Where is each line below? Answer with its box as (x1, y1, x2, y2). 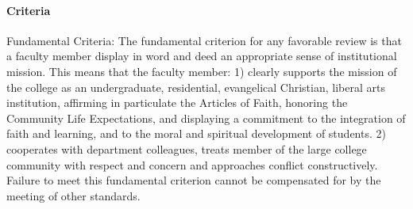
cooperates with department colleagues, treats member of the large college (6, 140, 367, 157)
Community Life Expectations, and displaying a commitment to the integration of (6, 109, 406, 126)
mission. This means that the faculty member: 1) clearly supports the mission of (6, 63, 397, 79)
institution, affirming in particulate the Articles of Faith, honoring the (6, 94, 348, 111)
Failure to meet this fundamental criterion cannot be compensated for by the (6, 172, 381, 188)
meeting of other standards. (6, 187, 141, 203)
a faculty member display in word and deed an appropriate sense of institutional (6, 47, 397, 64)
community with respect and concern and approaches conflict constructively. (6, 156, 378, 173)
